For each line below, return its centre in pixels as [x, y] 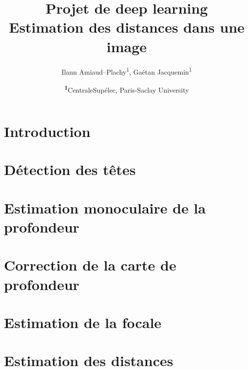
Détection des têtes [70, 169]
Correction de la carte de [90, 265]
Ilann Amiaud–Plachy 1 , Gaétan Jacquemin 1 [127, 71]
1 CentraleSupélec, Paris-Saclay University [127, 89]
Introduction [47, 131]
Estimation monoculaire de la [105, 207]
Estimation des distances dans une [127, 27]
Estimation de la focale [83, 322]
